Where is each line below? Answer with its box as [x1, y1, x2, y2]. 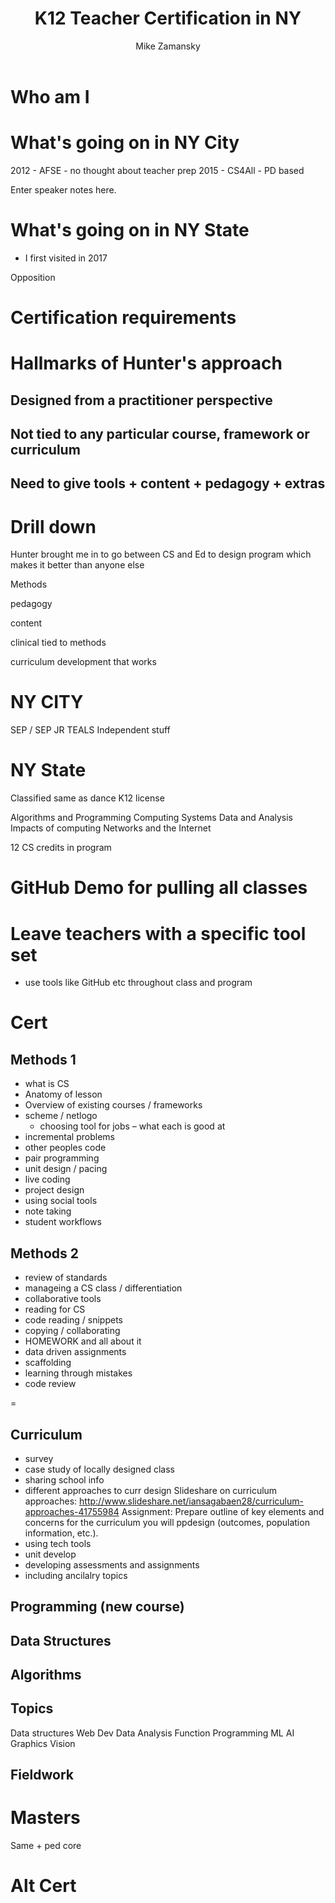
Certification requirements [10, 307, 237, 329]
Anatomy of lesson [24, 1088, 103, 1101]
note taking [24, 1205, 72, 1217]
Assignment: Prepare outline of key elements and [121, 1505, 325, 1517]
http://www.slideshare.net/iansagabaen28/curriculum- [79, 1495, 304, 1507]
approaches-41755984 [24, 1505, 120, 1517]
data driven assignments [24, 1346, 127, 1358]
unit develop [24, 1548, 77, 1560]
